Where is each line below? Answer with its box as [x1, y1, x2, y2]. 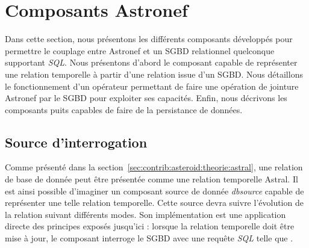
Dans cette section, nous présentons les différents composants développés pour [5, 33, 293, 45]
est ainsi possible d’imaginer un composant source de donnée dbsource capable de [5, 184, 304, 197]
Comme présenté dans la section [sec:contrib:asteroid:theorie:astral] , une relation [5, 161, 303, 173]
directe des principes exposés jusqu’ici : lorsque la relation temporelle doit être [5, 220, 295, 232]
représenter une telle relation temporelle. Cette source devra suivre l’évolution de [5, 196, 304, 209]
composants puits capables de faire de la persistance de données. [5, 103, 243, 116]
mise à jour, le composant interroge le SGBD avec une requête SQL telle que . [5, 232, 293, 244]
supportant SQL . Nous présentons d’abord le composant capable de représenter [5, 56, 298, 69]
